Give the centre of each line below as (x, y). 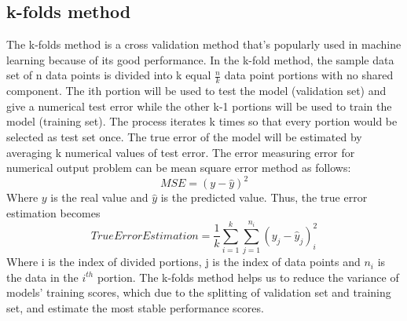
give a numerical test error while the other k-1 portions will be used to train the (199, 106)
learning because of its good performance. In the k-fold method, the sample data (200, 59)
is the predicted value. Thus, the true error (264, 197)
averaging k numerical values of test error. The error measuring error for (181, 152)
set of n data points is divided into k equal (109, 75)
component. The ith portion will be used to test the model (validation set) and (196, 91)
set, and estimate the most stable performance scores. (135, 308)
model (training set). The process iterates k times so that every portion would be (202, 121)
